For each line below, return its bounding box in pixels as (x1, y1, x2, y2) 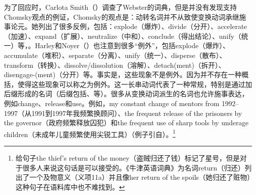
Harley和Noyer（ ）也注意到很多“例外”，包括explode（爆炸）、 (34, 40, 230, 51)
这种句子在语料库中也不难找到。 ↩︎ (15, 181, 125, 192)
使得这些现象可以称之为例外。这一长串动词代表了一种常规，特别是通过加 (17, 79, 252, 89)
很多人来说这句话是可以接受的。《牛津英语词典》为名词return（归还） (22, 162, 245, 172)
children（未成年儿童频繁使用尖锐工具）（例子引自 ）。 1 (4, 127, 176, 139)
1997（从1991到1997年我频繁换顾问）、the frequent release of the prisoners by (4, 108, 242, 118)
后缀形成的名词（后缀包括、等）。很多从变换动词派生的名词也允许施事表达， (4, 88, 249, 99)
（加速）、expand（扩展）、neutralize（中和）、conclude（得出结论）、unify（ (4, 30, 241, 41)
